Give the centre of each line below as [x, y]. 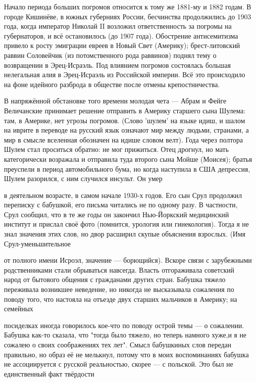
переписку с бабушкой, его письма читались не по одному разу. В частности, [121, 205]
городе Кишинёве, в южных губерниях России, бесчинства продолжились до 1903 [128, 16]
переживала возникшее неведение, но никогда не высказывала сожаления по [119, 289]
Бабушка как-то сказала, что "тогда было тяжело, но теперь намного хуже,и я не [125, 335]
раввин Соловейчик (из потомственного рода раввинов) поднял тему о [110, 55]
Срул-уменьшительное [37, 243]
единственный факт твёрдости [49, 373]
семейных [19, 309]
